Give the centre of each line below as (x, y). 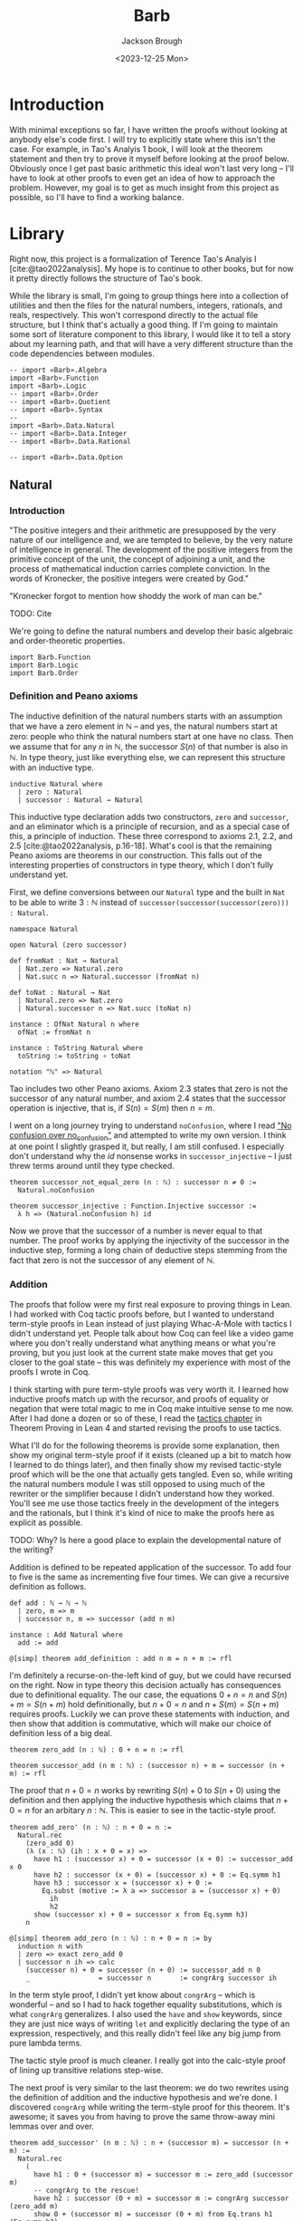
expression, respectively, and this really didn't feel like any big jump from (145, 2033)
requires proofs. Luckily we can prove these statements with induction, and (150, 1714)
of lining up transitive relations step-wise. (86, 2070)
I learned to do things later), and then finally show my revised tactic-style (146, 1464)
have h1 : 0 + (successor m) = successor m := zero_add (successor (163, 2174)
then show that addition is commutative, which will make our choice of (140, 1724)
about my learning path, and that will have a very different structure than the (151, 343)
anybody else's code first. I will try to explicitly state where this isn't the (142, 139)
